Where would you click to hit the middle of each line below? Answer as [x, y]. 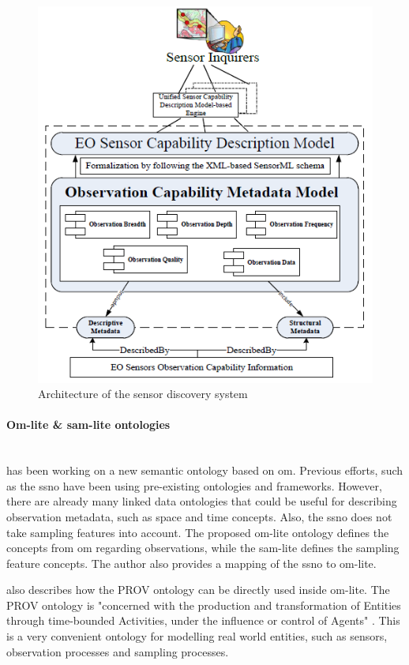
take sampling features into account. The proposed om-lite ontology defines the [198, 532]
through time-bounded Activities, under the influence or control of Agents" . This [203, 620]
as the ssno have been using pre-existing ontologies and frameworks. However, [194, 485]
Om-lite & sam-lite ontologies [88, 425]
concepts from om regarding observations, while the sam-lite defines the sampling [203, 548]
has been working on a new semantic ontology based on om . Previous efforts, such [205, 470]
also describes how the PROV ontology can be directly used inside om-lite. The [198, 590]
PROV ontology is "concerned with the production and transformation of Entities [204, 605]
